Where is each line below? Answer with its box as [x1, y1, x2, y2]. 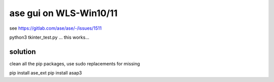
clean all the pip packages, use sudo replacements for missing [9, 60, 141, 66]
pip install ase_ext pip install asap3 [9, 70, 82, 76]
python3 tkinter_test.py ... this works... [9, 34, 90, 40]
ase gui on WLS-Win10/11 [9, 8, 118, 19]
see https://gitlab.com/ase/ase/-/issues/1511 [9, 25, 102, 31]
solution [9, 47, 36, 56]
